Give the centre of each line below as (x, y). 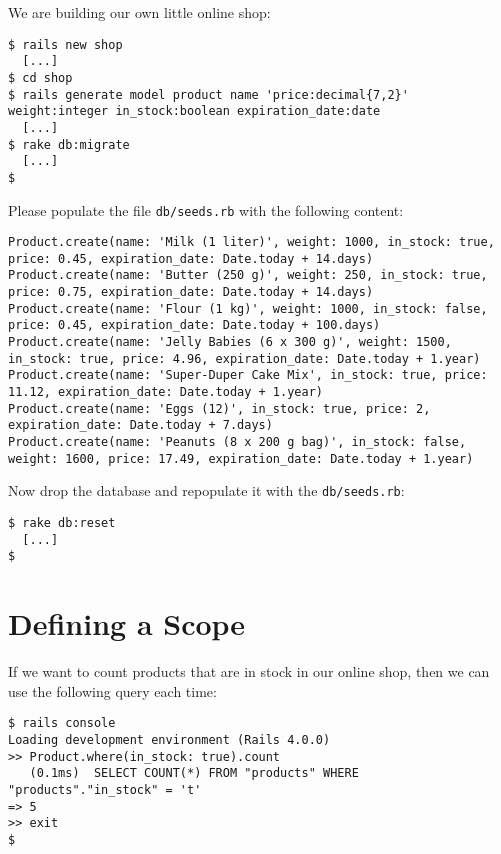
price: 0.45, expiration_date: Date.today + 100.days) (194, 325)
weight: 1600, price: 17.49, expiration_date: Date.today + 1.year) (241, 458)
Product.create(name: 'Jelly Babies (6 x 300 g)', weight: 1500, (230, 342)
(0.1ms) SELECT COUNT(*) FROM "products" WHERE (194, 773)
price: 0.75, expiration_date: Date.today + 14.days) (191, 292)
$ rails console (62, 723)
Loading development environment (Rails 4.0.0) (169, 739)
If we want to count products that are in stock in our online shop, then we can (249, 671)
